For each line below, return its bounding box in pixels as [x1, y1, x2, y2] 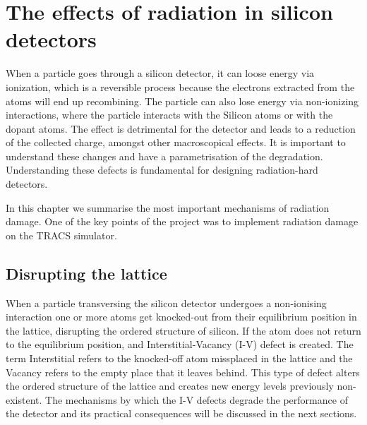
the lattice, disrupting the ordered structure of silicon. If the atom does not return [6, 323, 361, 337]
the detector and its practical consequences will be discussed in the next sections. [6, 406, 357, 421]
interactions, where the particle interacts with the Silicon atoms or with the [6, 107, 333, 122]
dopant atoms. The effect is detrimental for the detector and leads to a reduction [6, 121, 356, 136]
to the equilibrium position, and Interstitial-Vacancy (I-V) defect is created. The [6, 337, 354, 352]
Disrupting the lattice [6, 262, 167, 284]
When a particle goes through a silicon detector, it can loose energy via [6, 66, 315, 80]
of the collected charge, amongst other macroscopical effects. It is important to [6, 135, 346, 150]
